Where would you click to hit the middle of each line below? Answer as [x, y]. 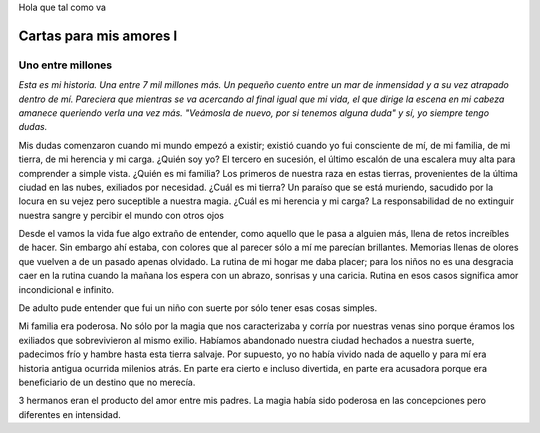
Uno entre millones [65, 65]
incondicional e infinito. [66, 289]
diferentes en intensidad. [70, 414]
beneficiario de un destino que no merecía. [107, 382]
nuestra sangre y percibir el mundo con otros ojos [121, 215]
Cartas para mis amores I [98, 35]
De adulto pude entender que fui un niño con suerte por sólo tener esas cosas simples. [198, 308]
